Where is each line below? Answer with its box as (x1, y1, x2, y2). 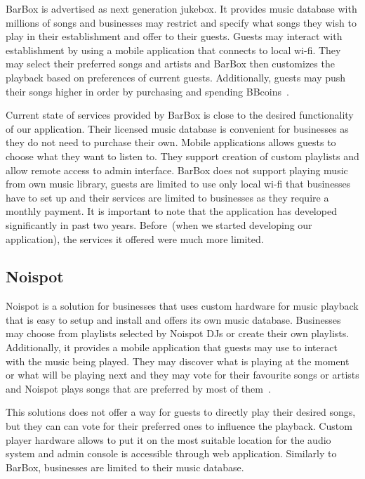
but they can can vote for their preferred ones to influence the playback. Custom (6, 419, 352, 433)
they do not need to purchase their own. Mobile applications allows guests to (6, 135, 336, 150)
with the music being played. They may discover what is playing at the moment (6, 353, 350, 368)
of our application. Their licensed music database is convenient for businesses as (6, 121, 349, 136)
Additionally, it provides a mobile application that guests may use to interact (6, 340, 338, 355)
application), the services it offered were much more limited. (6, 231, 264, 246)
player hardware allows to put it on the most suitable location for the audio (6, 432, 331, 447)
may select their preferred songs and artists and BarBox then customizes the (6, 56, 335, 71)
